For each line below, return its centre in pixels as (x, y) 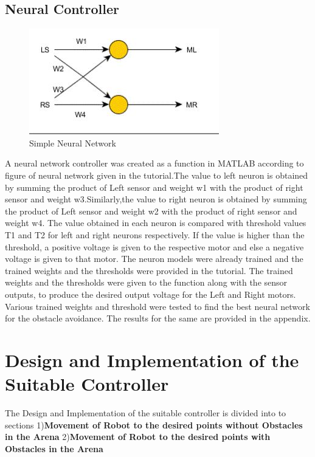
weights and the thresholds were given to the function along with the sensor (146, 282)
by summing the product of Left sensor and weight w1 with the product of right (154, 187)
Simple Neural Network (73, 143)
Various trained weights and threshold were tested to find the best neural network (157, 306)
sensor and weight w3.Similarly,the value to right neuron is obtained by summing (156, 199)
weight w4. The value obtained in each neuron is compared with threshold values (156, 223)
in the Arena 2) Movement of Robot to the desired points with (138, 437)
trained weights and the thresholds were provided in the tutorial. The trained (149, 270)
